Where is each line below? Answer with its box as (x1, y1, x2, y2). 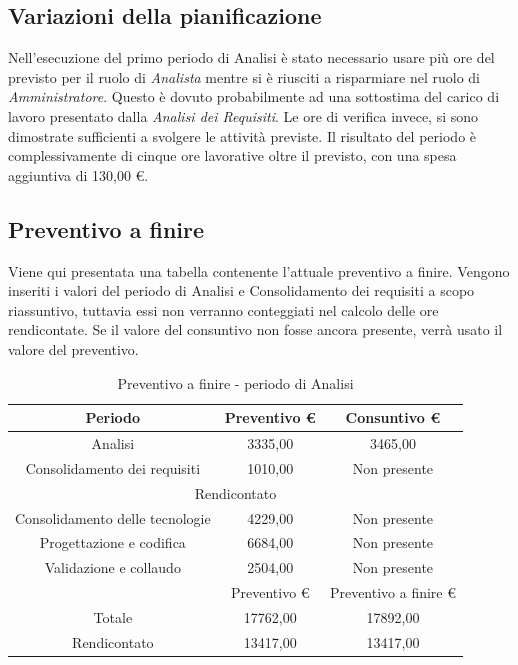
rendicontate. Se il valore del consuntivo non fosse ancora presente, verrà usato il (8, 319, 503, 340)
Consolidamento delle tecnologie (15, 507, 211, 528)
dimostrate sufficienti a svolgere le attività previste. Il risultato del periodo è (8, 125, 477, 146)
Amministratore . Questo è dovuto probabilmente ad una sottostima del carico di (8, 86, 500, 107)
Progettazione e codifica (39, 532, 186, 553)
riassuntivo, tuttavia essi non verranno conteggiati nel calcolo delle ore (8, 299, 439, 320)
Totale (93, 606, 133, 627)
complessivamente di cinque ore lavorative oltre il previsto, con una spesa (8, 145, 457, 166)
